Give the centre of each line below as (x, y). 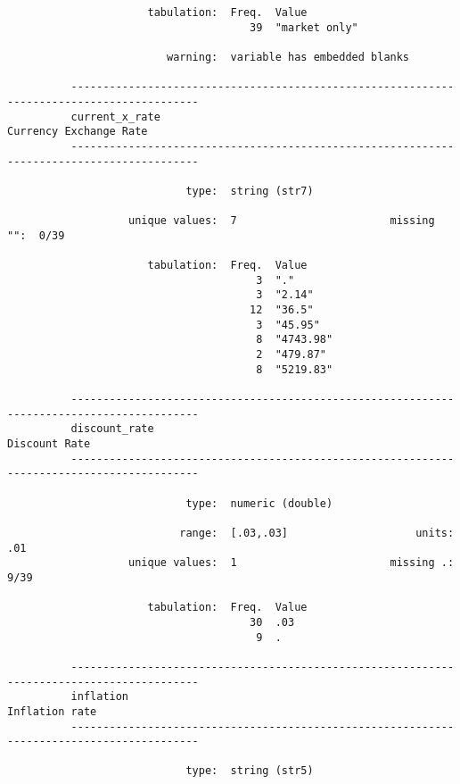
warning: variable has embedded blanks (288, 57)
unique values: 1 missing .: (292, 563)
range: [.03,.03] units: (317, 533)
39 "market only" (304, 27)
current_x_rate (115, 117)
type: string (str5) (250, 771)
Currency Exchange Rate (78, 132)
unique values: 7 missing (282, 221)
